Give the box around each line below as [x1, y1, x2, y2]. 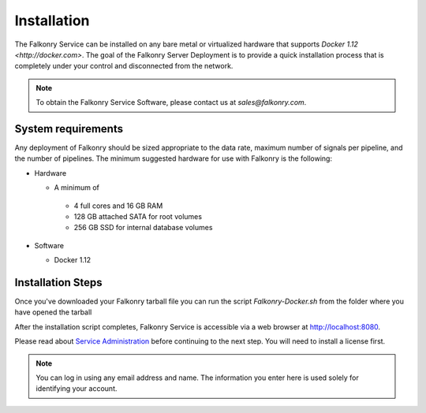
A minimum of [54, 183, 100, 192]
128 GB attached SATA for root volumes [73, 211, 203, 221]
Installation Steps [14, 276, 103, 289]
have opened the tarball [14, 307, 92, 317]
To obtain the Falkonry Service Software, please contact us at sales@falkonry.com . [35, 98, 307, 107]
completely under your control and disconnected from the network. [14, 61, 234, 71]
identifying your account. [35, 384, 118, 393]
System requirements [14, 122, 124, 136]
